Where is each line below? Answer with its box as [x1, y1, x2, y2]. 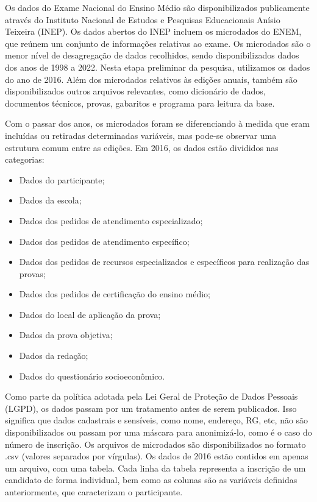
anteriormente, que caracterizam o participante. [5, 486, 183, 498]
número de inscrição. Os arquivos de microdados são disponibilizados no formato [5, 437, 306, 450]
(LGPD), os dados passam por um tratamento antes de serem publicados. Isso [5, 401, 297, 414]
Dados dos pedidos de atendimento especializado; [19, 214, 203, 227]
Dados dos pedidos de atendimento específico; [19, 235, 190, 247]
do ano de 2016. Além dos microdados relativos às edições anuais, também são [5, 72, 297, 85]
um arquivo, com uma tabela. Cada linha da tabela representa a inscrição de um [5, 461, 306, 474]
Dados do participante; [19, 173, 105, 186]
